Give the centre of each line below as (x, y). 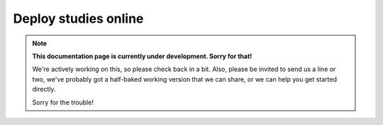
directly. (44, 89)
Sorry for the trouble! (63, 102)
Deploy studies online (78, 18)
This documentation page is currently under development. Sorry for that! (142, 56)
